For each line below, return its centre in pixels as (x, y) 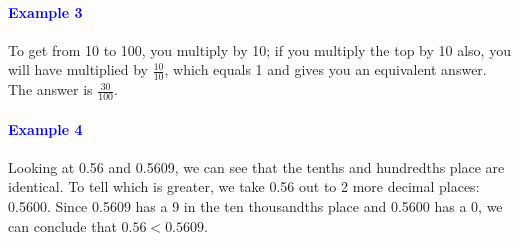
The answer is (50, 89)
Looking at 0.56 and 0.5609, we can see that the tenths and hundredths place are (256, 166)
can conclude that (62, 225)
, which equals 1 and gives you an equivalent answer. (325, 69)
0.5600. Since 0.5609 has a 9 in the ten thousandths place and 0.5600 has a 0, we (255, 206)
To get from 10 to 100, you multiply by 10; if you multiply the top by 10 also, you (259, 49)
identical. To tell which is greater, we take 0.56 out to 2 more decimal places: (244, 186)
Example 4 (45, 128)
